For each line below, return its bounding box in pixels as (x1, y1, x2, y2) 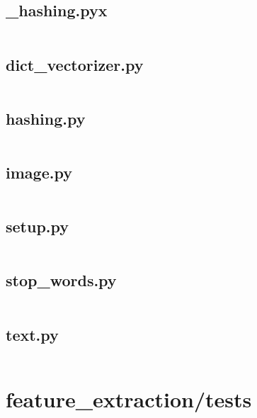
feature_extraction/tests (6, 384, 252, 413)
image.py (6, 162, 72, 183)
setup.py (6, 215, 69, 237)
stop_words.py (6, 269, 117, 291)
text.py (6, 323, 59, 345)
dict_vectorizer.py (6, 53, 144, 75)
